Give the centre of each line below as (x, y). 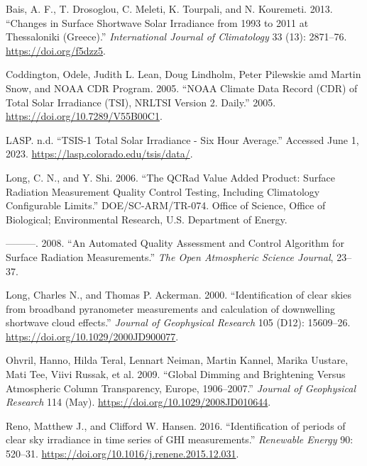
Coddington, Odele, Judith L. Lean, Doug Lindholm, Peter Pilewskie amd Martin (183, 74)
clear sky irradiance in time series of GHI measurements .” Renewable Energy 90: (180, 439)
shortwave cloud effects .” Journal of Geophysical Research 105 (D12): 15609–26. (178, 322)
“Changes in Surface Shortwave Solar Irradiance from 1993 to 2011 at (157, 22)
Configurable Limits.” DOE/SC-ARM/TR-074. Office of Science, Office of (166, 205)
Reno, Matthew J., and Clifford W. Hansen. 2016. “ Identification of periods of (176, 425)
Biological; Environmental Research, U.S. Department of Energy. (147, 219)
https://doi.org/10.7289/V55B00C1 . (84, 116)
